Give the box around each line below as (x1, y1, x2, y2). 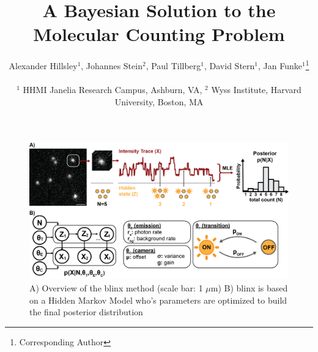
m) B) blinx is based (210, 281, 288, 294)
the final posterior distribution (29, 305, 143, 318)
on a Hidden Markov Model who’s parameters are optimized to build (29, 293, 287, 306)
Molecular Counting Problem (33, 21, 285, 47)
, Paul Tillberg (146, 59, 201, 72)
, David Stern (204, 59, 255, 72)
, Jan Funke (258, 59, 302, 72)
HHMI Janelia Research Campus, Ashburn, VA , (23, 83, 202, 96)
